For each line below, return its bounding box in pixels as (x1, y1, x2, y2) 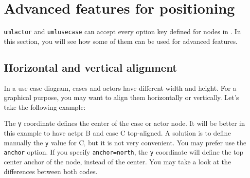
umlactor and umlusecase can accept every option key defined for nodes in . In (4, 26, 241, 37)
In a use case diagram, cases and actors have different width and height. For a (4, 82, 236, 93)
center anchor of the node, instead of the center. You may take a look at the (4, 156, 231, 166)
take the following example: (4, 101, 86, 112)
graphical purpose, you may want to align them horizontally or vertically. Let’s (4, 92, 239, 102)
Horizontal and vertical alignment (4, 59, 178, 75)
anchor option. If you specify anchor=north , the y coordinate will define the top (4, 147, 244, 157)
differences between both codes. (4, 166, 98, 176)
